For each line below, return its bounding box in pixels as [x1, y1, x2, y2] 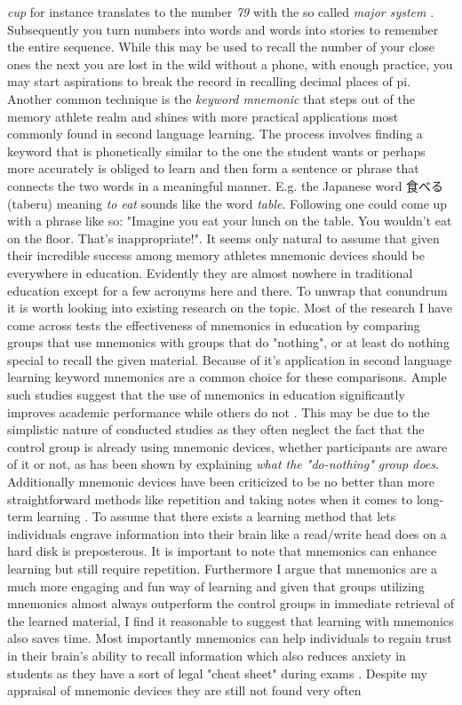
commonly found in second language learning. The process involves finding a [7, 124, 423, 143]
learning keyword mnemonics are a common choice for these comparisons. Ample [7, 368, 447, 386]
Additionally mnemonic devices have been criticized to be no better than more [7, 472, 434, 491]
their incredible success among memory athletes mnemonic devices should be [7, 246, 425, 265]
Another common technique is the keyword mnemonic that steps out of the [7, 89, 415, 107]
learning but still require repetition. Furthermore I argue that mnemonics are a [7, 559, 438, 577]
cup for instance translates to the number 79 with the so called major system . [7, 3, 434, 20]
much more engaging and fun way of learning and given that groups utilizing [7, 576, 425, 595]
